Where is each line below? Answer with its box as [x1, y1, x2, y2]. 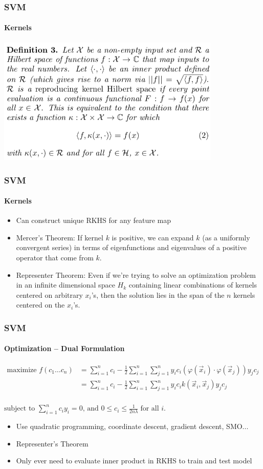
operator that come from [16, 252, 94, 262]
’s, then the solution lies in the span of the [91, 289, 225, 300]
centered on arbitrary [16, 289, 83, 300]
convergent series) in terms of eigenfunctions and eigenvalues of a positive [16, 242, 247, 253]
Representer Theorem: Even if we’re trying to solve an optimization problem [16, 269, 256, 280]
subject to [4, 405, 35, 413]
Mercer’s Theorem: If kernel [16, 232, 103, 242]
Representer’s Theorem [16, 438, 89, 448]
